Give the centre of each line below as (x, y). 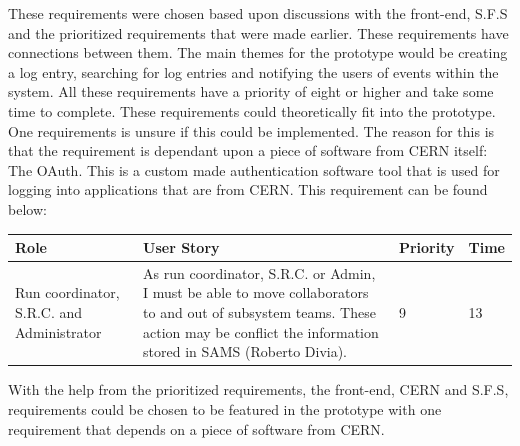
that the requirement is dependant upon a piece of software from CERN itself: (248, 150)
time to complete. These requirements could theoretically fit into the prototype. (252, 110)
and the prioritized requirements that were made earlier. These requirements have (258, 32)
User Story (181, 247)
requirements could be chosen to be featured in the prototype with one (225, 408)
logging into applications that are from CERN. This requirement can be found (248, 189)
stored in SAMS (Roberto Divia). (245, 351)
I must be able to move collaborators (256, 292)
